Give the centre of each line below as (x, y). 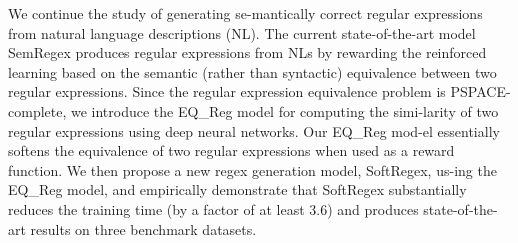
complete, (37, 110)
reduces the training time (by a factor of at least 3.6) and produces (213, 208)
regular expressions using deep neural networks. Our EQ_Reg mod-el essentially (254, 130)
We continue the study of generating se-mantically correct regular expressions (245, 13)
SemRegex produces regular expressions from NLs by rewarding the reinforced (247, 52)
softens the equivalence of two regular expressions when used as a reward (231, 150)
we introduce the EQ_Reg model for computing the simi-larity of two (284, 110)
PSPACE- (480, 91)
